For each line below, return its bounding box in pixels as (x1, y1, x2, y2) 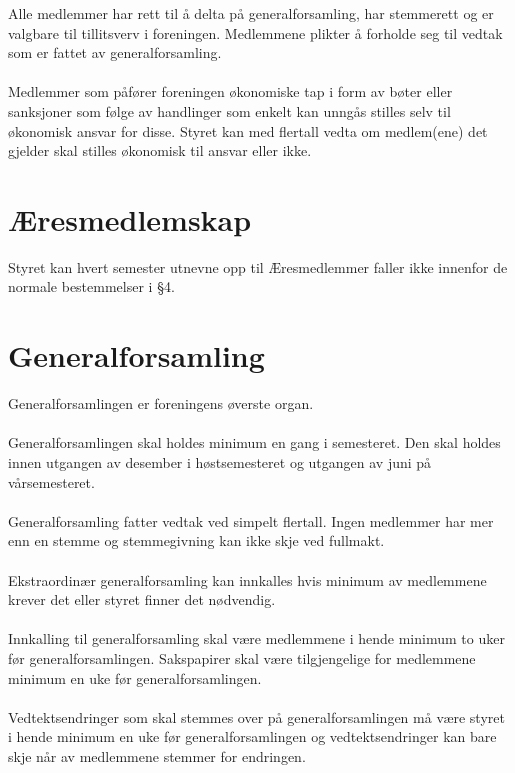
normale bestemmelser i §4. (8, 276, 175, 297)
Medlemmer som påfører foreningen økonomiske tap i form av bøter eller (8, 81, 453, 102)
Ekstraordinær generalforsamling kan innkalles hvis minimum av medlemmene (8, 569, 487, 590)
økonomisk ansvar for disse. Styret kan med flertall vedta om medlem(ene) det (8, 120, 488, 141)
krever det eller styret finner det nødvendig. (8, 589, 276, 610)
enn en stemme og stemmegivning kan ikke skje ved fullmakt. (8, 530, 385, 551)
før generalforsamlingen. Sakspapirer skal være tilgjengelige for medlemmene (8, 647, 476, 668)
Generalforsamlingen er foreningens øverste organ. (8, 393, 314, 414)
